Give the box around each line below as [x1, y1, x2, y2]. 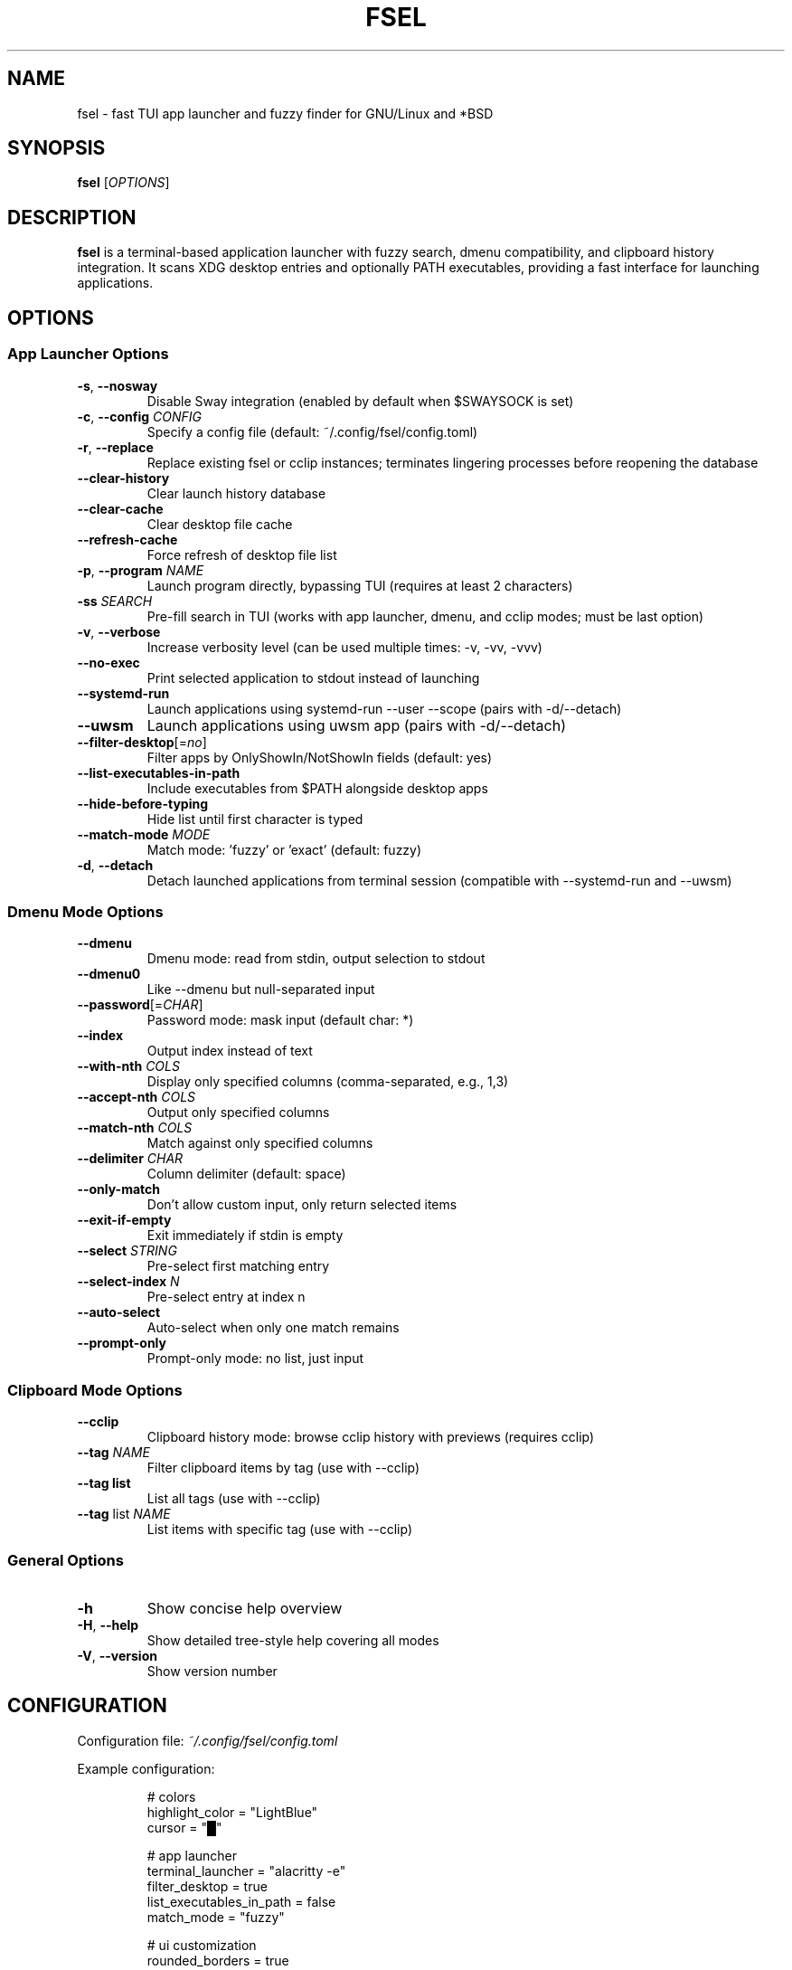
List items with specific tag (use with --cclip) [146, 1521, 412, 1537]
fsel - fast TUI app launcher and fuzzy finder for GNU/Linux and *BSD [77, 105, 494, 121]
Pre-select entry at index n [146, 1289, 306, 1305]
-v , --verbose [77, 623, 161, 639]
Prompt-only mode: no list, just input [146, 1350, 364, 1367]
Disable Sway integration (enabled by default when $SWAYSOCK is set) [146, 393, 574, 409]
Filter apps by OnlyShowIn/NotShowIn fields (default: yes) [146, 749, 493, 765]
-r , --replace [77, 439, 154, 455]
